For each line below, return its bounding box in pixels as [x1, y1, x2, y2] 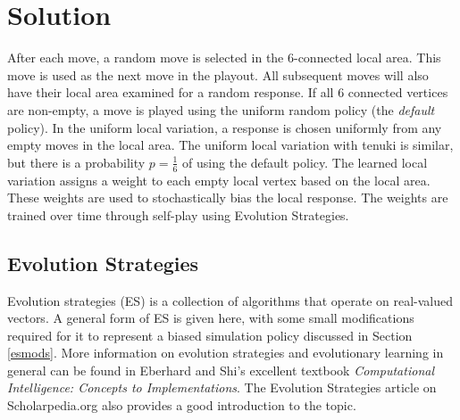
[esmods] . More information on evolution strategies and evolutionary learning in [7, 343, 444, 362]
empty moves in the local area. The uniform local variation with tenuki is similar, [7, 136, 454, 154]
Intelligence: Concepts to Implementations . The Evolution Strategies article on [7, 378, 437, 397]
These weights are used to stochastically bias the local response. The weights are [7, 188, 448, 207]
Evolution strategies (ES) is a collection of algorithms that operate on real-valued [7, 291, 454, 309]
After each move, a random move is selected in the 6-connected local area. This [7, 48, 441, 67]
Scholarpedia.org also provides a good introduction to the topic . [7, 396, 356, 415]
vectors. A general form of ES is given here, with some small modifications [7, 309, 414, 327]
